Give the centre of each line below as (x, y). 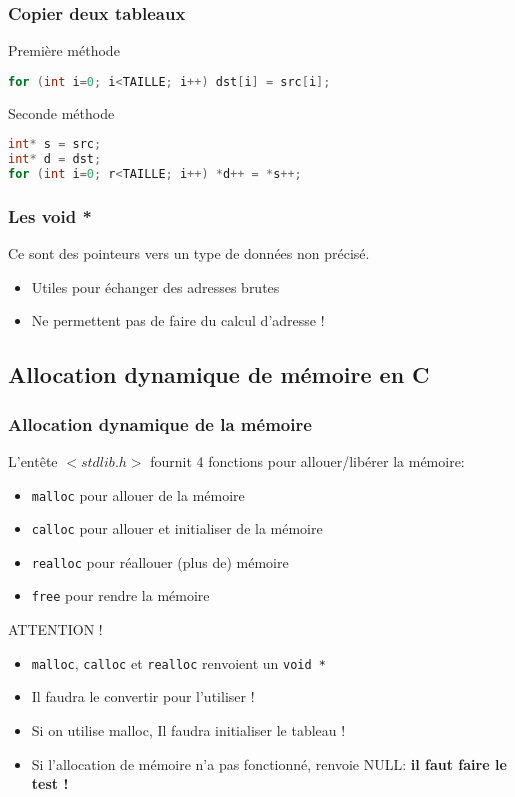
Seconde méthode (61, 112)
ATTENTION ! (55, 629)
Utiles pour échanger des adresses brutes (155, 286)
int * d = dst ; (55, 159)
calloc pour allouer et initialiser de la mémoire (177, 528)
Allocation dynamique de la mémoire (160, 423)
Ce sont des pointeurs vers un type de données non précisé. (189, 253)
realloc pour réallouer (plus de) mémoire (160, 561)
